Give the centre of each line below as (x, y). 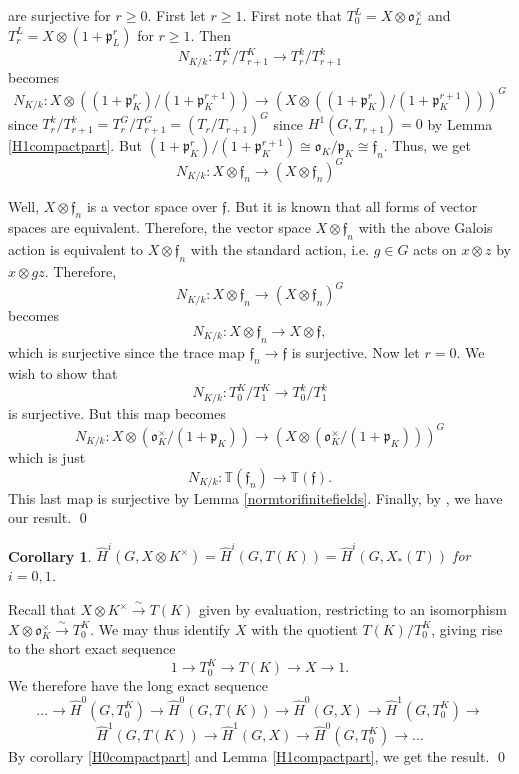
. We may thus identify (160, 628)
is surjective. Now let (355, 351)
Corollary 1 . (50, 555)
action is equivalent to (76, 249)
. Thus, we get (427, 145)
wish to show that (63, 373)
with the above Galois (425, 227)
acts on (435, 249)
